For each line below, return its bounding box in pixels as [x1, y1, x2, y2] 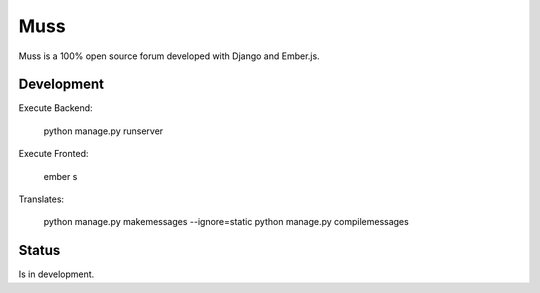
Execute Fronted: [18, 148, 89, 160]
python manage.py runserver [43, 125, 164, 137]
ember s [43, 170, 78, 182]
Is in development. [18, 268, 95, 280]
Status [18, 242, 61, 259]
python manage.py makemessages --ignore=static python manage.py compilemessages [43, 216, 409, 228]
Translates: [18, 193, 65, 205]
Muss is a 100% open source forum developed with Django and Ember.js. [18, 50, 320, 62]
